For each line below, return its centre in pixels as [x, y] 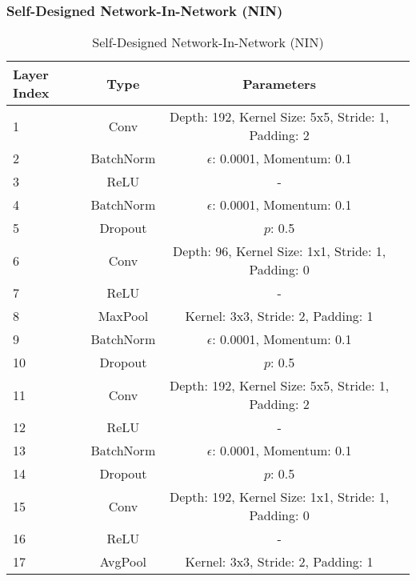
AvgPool [123, 562]
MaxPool [123, 316]
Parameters [279, 83]
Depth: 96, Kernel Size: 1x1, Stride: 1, [280, 251]
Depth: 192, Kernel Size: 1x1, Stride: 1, [280, 497]
